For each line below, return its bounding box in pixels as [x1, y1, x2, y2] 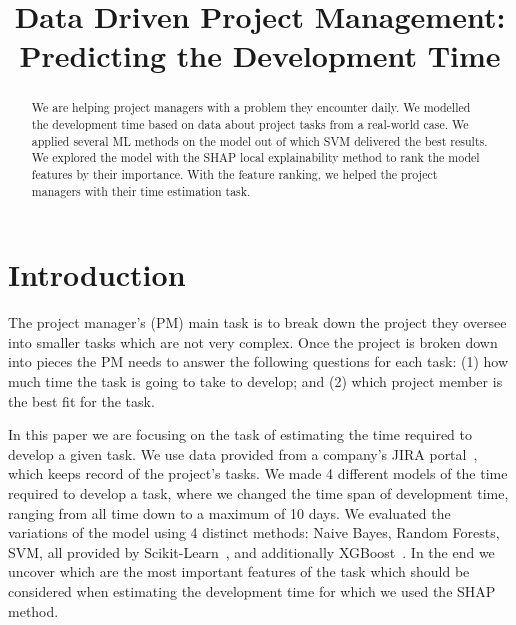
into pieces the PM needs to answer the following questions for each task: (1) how [8, 351, 509, 372]
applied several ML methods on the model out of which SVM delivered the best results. [31, 132, 488, 149]
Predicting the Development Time [19, 35, 501, 76]
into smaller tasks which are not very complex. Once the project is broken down [8, 331, 498, 352]
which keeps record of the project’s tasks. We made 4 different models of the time [8, 463, 508, 484]
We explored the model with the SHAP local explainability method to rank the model [31, 149, 480, 166]
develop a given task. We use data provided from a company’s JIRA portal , [8, 443, 478, 464]
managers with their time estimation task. [31, 182, 251, 199]
